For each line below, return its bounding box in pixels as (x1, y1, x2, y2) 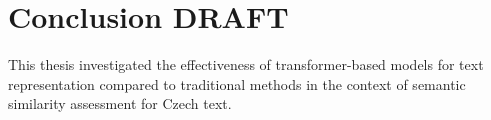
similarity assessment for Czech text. (8, 93, 232, 114)
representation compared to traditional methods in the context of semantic (8, 73, 466, 94)
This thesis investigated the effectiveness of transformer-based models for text (8, 54, 484, 75)
